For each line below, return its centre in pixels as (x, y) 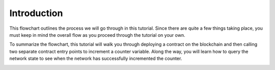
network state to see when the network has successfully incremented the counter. (96, 58)
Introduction (36, 13)
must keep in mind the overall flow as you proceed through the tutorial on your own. (97, 35)
